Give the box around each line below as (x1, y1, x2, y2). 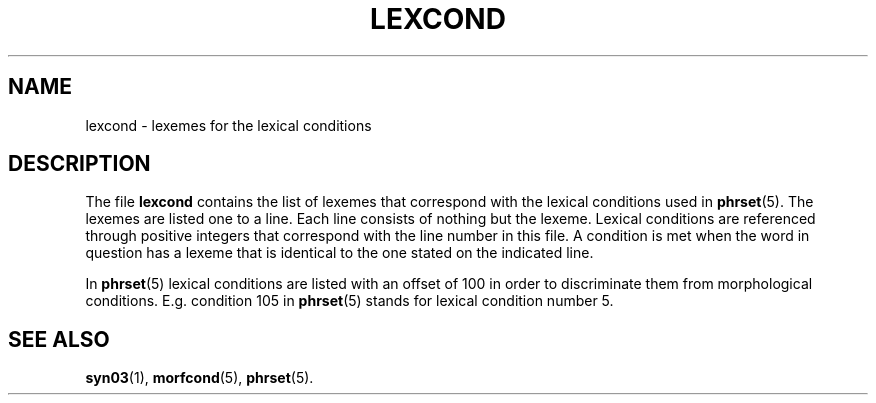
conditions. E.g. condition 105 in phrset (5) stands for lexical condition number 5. (85, 292, 614, 310)
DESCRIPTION (8, 151, 151, 177)
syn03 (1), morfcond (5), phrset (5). (85, 369, 314, 387)
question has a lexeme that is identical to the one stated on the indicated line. (85, 244, 594, 262)
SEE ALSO (8, 326, 110, 352)
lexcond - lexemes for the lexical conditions (85, 116, 372, 134)
